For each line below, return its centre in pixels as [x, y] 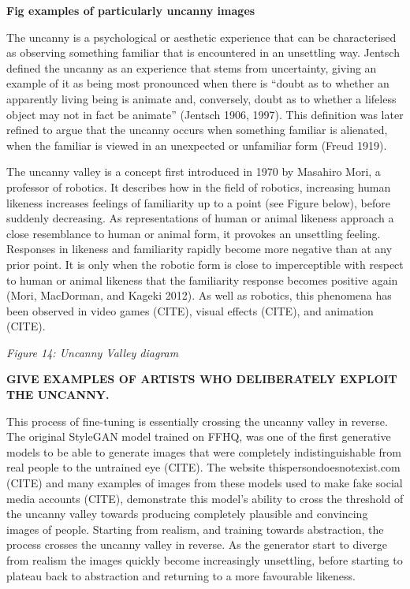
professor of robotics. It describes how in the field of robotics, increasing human [199, 186]
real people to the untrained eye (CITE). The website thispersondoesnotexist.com [203, 467]
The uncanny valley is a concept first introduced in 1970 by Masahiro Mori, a [194, 171]
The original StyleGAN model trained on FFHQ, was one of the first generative [199, 436]
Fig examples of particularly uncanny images [131, 10]
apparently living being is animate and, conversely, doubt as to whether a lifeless [201, 98]
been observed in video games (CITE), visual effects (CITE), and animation [190, 310]
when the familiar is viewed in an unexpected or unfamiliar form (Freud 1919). [197, 145]
